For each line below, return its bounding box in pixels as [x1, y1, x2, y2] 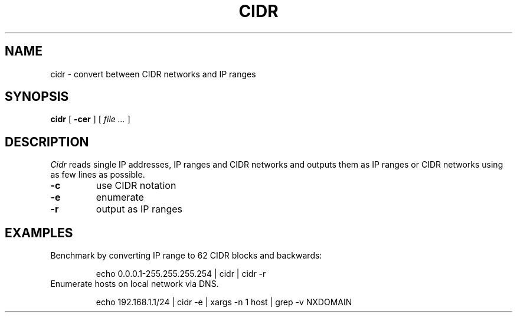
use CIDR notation [96, 179, 176, 192]
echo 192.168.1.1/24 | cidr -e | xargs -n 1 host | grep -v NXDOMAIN [96, 297, 352, 308]
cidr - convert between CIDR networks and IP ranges [50, 68, 256, 79]
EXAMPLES [5, 225, 73, 240]
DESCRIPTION [5, 134, 89, 149]
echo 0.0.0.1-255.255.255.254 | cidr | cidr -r [96, 269, 266, 279]
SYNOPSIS [5, 89, 69, 104]
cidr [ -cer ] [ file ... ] [50, 114, 130, 125]
